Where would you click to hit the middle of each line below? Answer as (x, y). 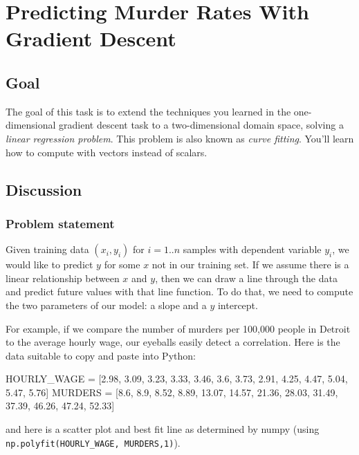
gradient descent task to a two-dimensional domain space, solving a (201, 125)
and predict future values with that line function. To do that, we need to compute (179, 291)
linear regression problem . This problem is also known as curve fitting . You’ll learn (180, 138)
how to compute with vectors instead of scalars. (107, 152)
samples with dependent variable (252, 249)
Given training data (47, 249)
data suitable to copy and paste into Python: (101, 355)
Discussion (44, 189)
